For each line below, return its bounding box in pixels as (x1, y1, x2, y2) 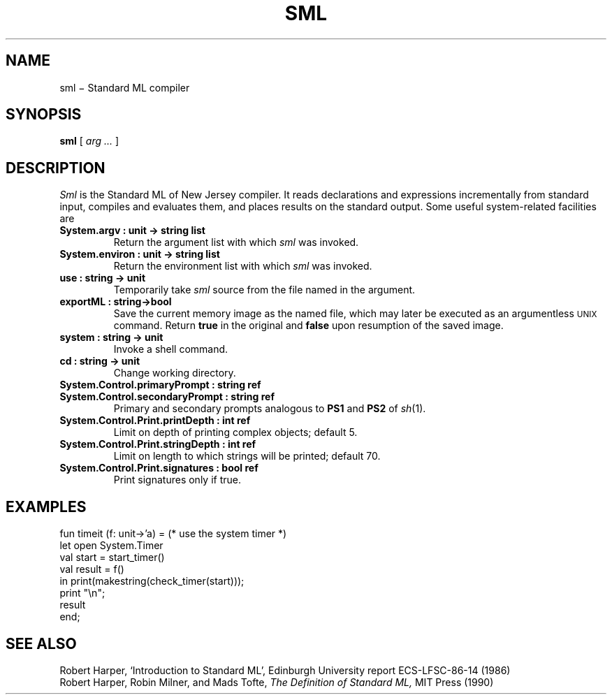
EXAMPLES (6, 497, 87, 516)
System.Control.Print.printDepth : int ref (59, 414, 251, 427)
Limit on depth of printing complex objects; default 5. (113, 426, 358, 439)
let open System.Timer (59, 539, 163, 552)
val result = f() (59, 563, 124, 576)
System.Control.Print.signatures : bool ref (59, 462, 258, 474)
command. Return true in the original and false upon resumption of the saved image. (113, 319, 504, 332)
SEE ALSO (6, 634, 77, 652)
